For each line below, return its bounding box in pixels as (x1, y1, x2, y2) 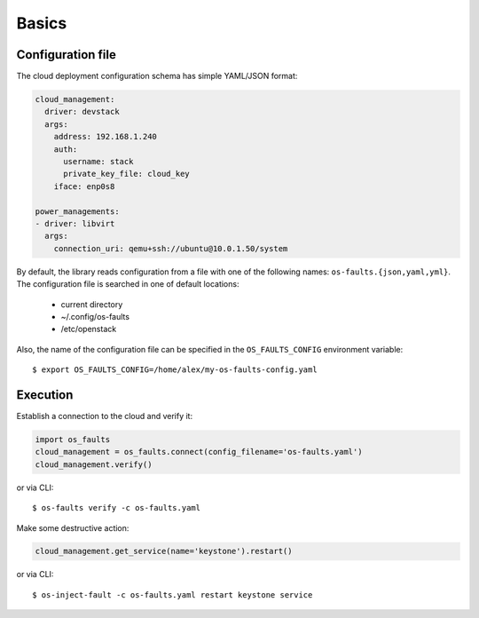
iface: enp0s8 (53, 181, 115, 191)
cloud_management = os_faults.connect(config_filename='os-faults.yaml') (35, 447, 363, 457)
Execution (16, 387, 74, 402)
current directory (60, 298, 123, 310)
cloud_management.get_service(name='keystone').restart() (35, 546, 293, 557)
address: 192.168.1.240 (53, 131, 157, 142)
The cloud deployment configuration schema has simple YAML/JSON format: (16, 71, 298, 82)
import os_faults (35, 434, 111, 444)
